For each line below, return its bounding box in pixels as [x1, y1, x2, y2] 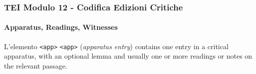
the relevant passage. [4, 60, 67, 71]
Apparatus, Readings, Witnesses [4, 22, 118, 32]
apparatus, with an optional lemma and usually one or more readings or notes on [4, 51, 253, 61]
